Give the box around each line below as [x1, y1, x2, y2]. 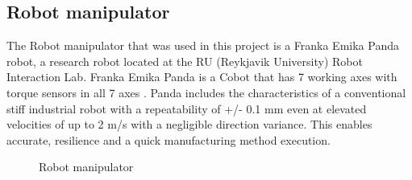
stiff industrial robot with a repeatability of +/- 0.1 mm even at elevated [6, 100, 367, 117]
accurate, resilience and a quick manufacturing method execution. [6, 131, 331, 148]
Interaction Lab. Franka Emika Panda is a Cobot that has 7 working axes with [6, 68, 397, 85]
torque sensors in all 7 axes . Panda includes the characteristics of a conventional [6, 84, 406, 100]
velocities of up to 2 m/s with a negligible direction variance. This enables [6, 116, 372, 133]
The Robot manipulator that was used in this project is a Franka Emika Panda [6, 37, 399, 54]
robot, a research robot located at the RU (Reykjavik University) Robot [6, 52, 363, 69]
